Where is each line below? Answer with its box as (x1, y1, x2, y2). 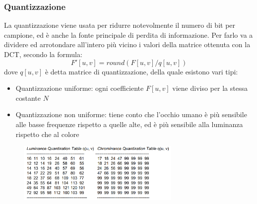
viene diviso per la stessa (172, 83, 248, 93)
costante (15, 92, 41, 103)
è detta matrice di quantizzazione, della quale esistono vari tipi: (45, 66, 238, 76)
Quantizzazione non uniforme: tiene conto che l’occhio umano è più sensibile (15, 109, 247, 120)
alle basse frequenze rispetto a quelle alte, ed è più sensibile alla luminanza (15, 119, 243, 129)
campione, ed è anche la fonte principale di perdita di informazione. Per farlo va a (4, 29, 253, 40)
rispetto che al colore (15, 129, 79, 139)
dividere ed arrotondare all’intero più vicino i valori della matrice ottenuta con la (4, 39, 251, 50)
